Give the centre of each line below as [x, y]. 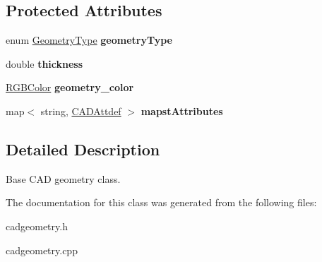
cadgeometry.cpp [42, 250]
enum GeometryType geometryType [89, 40]
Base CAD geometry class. [63, 178]
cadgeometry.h [37, 226]
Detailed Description [83, 149]
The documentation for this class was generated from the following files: [161, 202]
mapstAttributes [182, 111]
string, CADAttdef [81, 111]
